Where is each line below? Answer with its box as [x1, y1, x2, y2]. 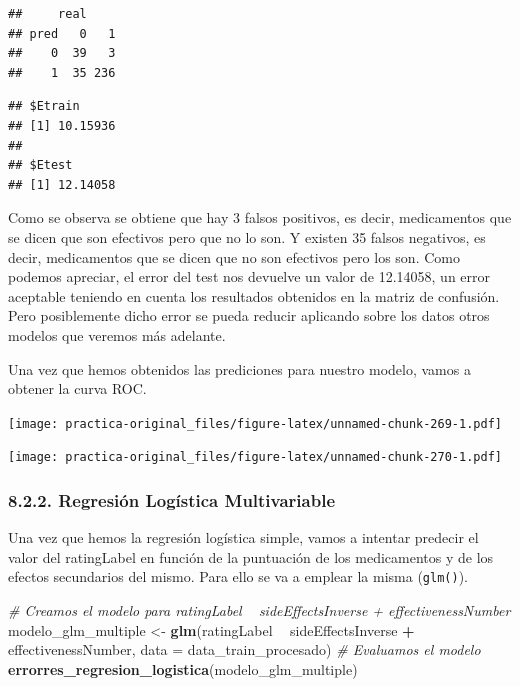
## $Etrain [8, 99, 80, 114]
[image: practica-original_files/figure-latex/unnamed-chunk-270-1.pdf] [8, 450, 502, 465]
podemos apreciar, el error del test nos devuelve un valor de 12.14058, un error [8, 266, 491, 287]
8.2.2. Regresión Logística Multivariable [8, 487, 336, 512]
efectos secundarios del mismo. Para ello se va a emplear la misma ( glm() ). [8, 566, 468, 587]
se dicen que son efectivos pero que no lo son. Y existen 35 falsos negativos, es [8, 226, 486, 247]
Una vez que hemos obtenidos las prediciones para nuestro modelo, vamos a [8, 358, 471, 379]
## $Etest [8, 158, 73, 173]
